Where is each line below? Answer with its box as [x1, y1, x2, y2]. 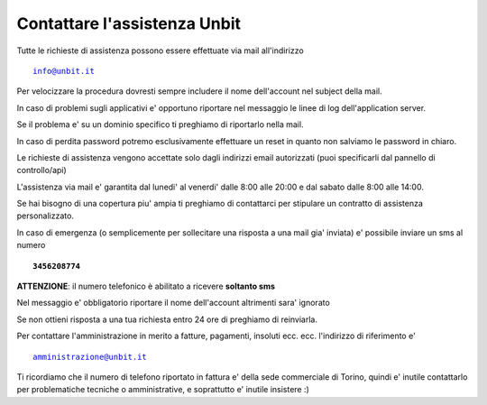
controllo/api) [16, 165, 67, 176]
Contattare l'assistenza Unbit [16, 14, 241, 33]
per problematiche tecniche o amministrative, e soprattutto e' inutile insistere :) [16, 384, 310, 395]
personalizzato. [16, 210, 74, 221]
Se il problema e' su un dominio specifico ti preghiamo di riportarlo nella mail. [16, 119, 304, 130]
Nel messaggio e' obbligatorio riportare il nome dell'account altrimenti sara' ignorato [16, 298, 331, 308]
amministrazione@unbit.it [32, 352, 148, 362]
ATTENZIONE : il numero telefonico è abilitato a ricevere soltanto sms [16, 281, 275, 292]
